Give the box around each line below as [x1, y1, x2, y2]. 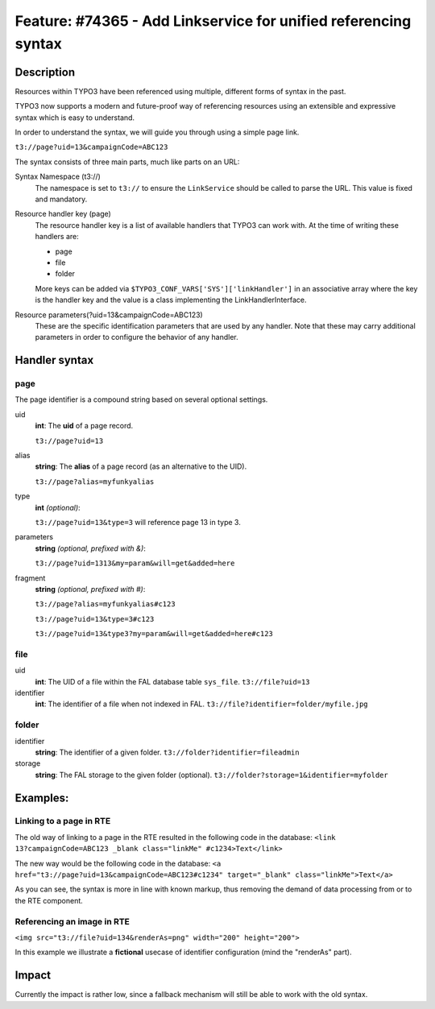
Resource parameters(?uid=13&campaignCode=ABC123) [14, 310, 203, 320]
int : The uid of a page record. [35, 421, 134, 431]
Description [14, 65, 76, 79]
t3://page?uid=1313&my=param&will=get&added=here [35, 559, 235, 568]
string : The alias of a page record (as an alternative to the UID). [35, 461, 247, 471]
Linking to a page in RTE [14, 816, 111, 827]
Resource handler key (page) [14, 209, 112, 219]
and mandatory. [35, 194, 88, 204]
